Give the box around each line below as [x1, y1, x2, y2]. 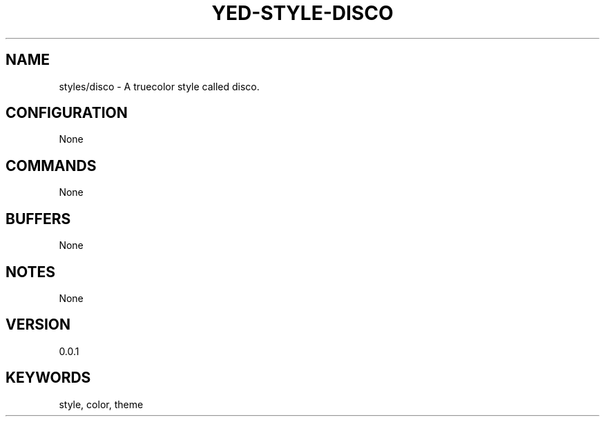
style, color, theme [59, 398, 144, 410]
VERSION [6, 316, 71, 334]
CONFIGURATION [6, 104, 128, 122]
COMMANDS [6, 157, 97, 174]
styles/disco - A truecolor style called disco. [59, 80, 260, 92]
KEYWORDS [6, 369, 91, 387]
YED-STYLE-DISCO [211, 1, 394, 25]
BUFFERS [6, 210, 71, 228]
